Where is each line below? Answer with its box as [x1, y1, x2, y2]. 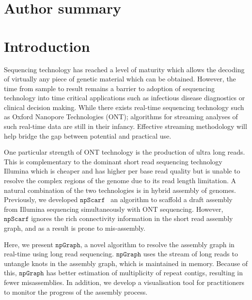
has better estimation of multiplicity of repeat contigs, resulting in [46, 268, 243, 278]
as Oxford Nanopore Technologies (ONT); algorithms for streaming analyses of [4, 111, 238, 122]
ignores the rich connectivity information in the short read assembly [31, 213, 233, 223]
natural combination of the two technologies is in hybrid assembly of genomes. [4, 185, 236, 195]
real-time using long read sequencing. [4, 249, 114, 259]
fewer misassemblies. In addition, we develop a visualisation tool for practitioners [4, 277, 245, 287]
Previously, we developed [4, 194, 78, 205]
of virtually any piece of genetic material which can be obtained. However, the [4, 74, 236, 84]
